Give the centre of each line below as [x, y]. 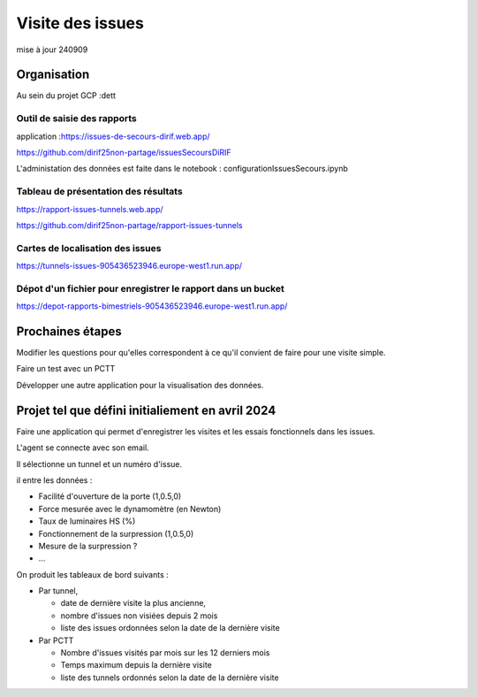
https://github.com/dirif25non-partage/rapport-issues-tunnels [129, 225]
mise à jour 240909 [52, 50]
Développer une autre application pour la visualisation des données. [140, 385]
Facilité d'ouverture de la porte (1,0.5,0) [110, 496]
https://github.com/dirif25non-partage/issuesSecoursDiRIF [124, 152]
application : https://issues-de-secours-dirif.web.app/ [114, 136]
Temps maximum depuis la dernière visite [136, 665]
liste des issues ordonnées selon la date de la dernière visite [170, 628]
